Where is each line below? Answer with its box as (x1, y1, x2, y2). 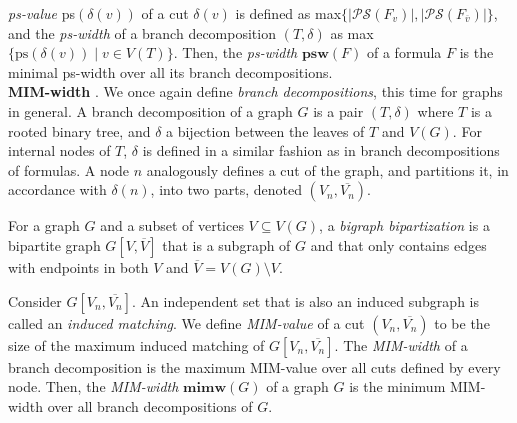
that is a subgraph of (162, 234, 291, 255)
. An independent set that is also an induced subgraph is (132, 290, 479, 311)
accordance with (8, 179, 107, 200)
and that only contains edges (310, 234, 487, 255)
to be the (434, 312, 490, 333)
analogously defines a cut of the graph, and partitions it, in (146, 159, 509, 180)
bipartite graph (8, 234, 101, 255)
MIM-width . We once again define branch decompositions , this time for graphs (8, 81, 503, 102)
